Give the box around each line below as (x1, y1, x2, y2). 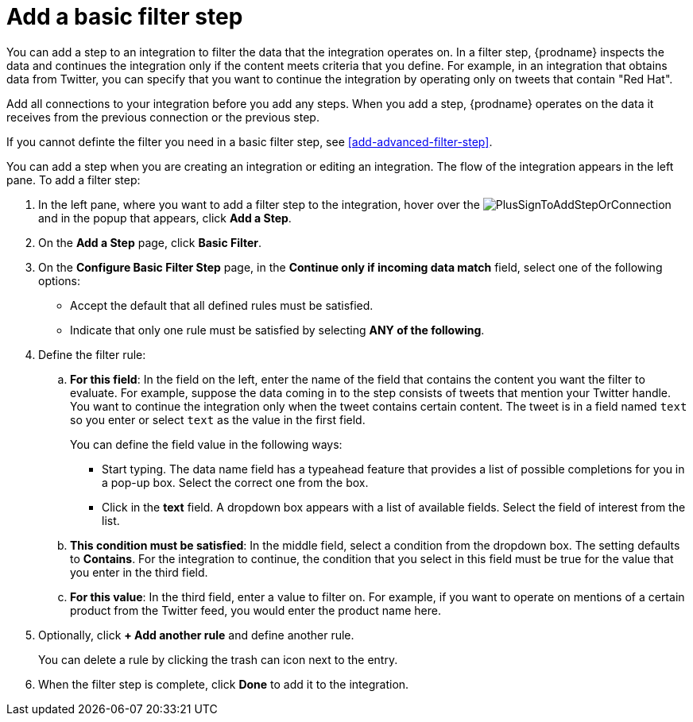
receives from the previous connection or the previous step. (6, 110, 319, 124)
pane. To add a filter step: (6, 172, 141, 187)
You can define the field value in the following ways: (70, 437, 343, 451)
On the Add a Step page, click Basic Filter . (38, 235, 262, 249)
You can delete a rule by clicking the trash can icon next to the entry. (38, 652, 398, 666)
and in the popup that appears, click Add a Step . (38, 210, 292, 225)
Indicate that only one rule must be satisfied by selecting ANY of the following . (70, 322, 485, 337)
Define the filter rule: (38, 347, 146, 361)
